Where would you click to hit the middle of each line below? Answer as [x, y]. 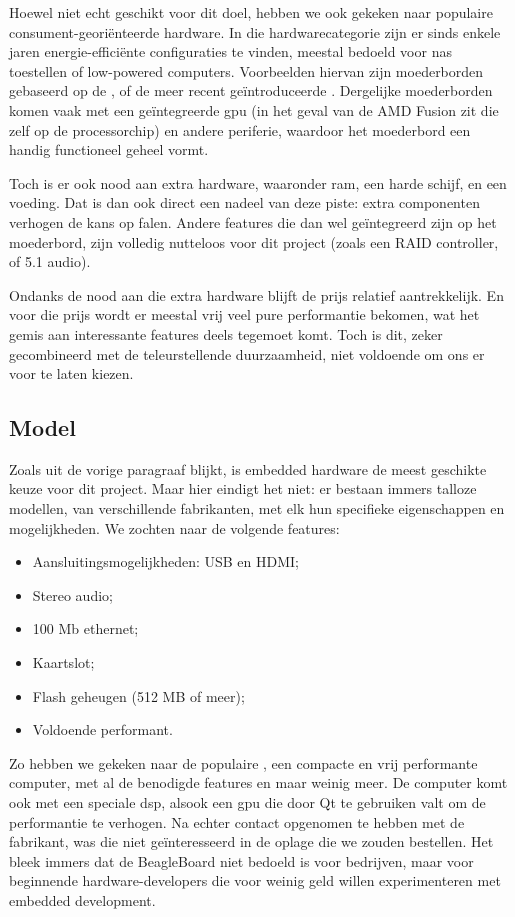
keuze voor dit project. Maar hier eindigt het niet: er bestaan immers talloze [243, 488]
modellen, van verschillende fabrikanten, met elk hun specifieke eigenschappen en [257, 508]
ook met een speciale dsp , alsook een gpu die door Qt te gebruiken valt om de [247, 802]
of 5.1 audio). [50, 261]
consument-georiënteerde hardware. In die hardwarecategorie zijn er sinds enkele [255, 31]
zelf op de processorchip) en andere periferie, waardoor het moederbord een [240, 129]
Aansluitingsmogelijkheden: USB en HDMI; [165, 561]
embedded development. [82, 899]
